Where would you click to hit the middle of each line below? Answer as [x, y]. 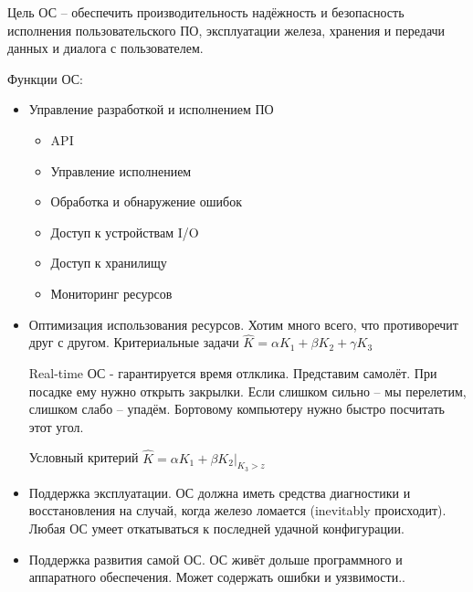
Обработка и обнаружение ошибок [146, 201]
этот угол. [56, 426]
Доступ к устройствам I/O [125, 232]
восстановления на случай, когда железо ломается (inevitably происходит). [237, 510]
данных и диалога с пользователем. [105, 48]
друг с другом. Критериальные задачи [134, 342]
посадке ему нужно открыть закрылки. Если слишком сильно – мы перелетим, [247, 391]
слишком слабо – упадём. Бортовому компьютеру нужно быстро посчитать [236, 409]
